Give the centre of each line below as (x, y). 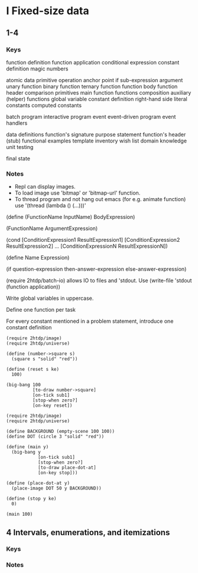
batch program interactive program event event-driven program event (91, 116)
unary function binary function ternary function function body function (92, 86)
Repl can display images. (45, 187)
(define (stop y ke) (32, 499)
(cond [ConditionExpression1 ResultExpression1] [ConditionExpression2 (93, 240)
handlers (17, 123)
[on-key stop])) (58, 473)
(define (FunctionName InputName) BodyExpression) (71, 217)
